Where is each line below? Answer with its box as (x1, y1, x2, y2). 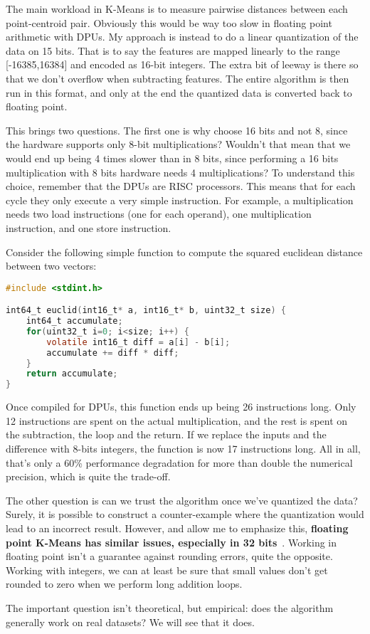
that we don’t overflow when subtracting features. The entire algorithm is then (6, 70, 349, 85)
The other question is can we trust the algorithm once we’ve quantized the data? (6, 492, 358, 507)
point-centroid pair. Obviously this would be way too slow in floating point (6, 15, 332, 30)
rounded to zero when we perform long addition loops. (6, 576, 243, 591)
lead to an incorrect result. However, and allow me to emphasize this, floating (6, 520, 349, 535)
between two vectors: (6, 258, 97, 273)
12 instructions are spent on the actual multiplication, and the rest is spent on (6, 413, 348, 428)
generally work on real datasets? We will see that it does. (6, 614, 255, 629)
